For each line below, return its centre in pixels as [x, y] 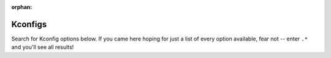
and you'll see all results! [43, 47]
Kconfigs [29, 24]
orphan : [22, 7]
